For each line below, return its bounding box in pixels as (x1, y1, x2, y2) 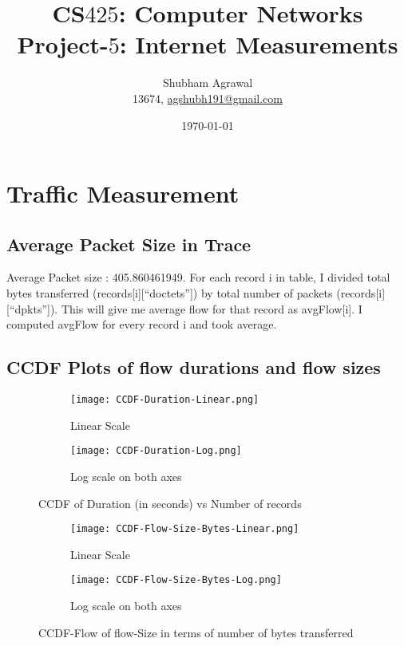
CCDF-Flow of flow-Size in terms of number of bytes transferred (38, 624, 354, 640)
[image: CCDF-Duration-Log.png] (70, 445, 242, 457)
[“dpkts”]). (6, 300, 58, 317)
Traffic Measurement (6, 177, 240, 210)
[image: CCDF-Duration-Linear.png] (70, 394, 259, 406)
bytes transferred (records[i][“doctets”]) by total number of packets (6, 285, 333, 301)
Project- (17, 28, 109, 61)
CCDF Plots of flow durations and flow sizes (6, 355, 381, 380)
